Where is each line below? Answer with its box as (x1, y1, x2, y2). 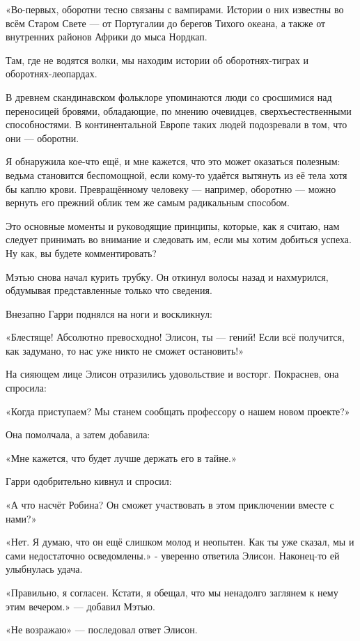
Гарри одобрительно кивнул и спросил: (6, 474, 172, 488)
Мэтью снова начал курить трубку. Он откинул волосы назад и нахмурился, (6, 269, 329, 284)
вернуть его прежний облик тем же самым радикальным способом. (6, 195, 290, 210)
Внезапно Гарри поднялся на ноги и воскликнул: (6, 306, 212, 320)
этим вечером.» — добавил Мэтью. (6, 598, 155, 613)
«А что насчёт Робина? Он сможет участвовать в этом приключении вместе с (6, 497, 334, 512)
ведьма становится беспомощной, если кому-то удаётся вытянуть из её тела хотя (6, 167, 347, 182)
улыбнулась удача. (6, 562, 83, 576)
